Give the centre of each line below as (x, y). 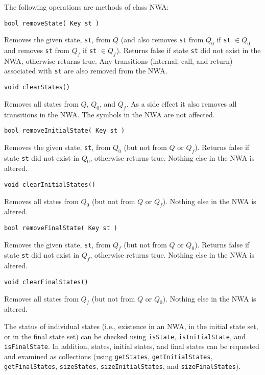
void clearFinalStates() (46, 282)
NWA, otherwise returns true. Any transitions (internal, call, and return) (118, 60)
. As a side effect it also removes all (182, 103)
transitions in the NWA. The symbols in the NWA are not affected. (110, 114)
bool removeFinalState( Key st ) (61, 228)
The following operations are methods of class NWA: (87, 7)
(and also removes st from (162, 40)
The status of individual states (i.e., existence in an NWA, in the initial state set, (131, 326)
